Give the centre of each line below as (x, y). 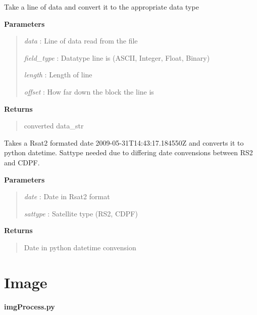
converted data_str (54, 126)
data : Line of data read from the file (81, 41)
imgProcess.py (30, 306)
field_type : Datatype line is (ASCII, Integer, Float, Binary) (117, 57)
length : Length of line (58, 75)
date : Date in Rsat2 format (67, 196)
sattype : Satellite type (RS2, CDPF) (81, 213)
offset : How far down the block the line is (89, 91)
